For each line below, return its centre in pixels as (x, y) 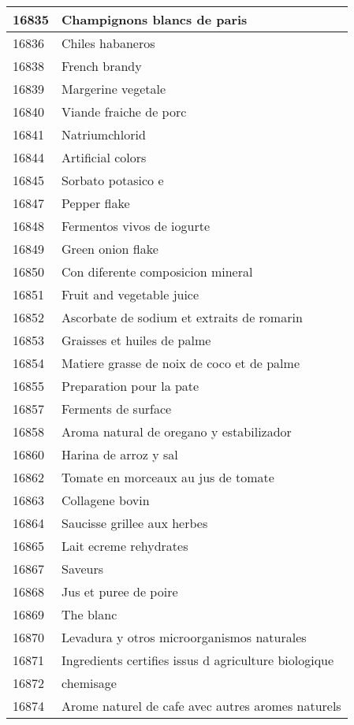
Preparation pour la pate (130, 386)
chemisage (89, 683)
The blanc (89, 614)
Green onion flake (110, 249)
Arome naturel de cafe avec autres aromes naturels (201, 706)
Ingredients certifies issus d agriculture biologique (198, 660)
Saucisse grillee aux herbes (135, 523)
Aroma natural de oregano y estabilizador (177, 431)
